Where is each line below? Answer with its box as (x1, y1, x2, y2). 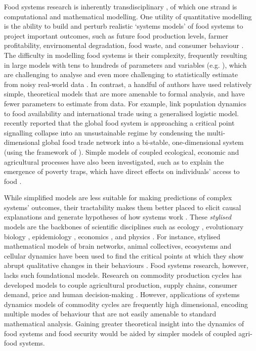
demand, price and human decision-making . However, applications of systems (4, 289, 240, 300)
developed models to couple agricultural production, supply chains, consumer (4, 279, 238, 290)
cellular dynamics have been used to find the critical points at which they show (4, 250, 244, 261)
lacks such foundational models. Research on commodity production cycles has (4, 270, 242, 280)
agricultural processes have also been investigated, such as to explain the (4, 156, 224, 167)
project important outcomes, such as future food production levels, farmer (4, 30, 228, 41)
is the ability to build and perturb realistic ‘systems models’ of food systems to (4, 21, 243, 31)
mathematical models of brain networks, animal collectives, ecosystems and (4, 241, 232, 251)
